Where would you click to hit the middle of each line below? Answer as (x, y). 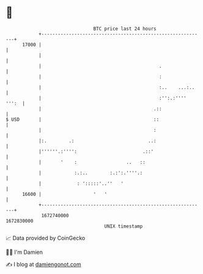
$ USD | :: (83, 119)
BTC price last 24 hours (125, 29)
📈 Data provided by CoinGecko (46, 238)
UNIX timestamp (124, 226)
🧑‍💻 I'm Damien (24, 252)
